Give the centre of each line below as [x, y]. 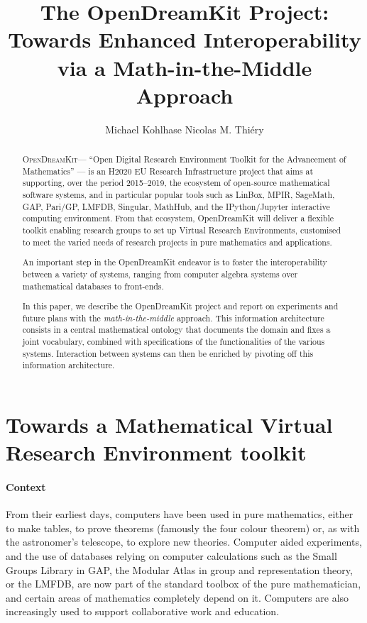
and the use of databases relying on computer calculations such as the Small [171, 555]
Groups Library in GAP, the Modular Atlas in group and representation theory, [179, 569]
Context [26, 486]
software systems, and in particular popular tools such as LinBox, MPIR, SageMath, [179, 195]
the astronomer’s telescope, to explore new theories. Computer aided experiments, [184, 542]
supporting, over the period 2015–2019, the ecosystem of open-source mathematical [176, 183]
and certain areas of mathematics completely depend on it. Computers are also [177, 597]
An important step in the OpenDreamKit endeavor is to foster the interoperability [175, 262]
